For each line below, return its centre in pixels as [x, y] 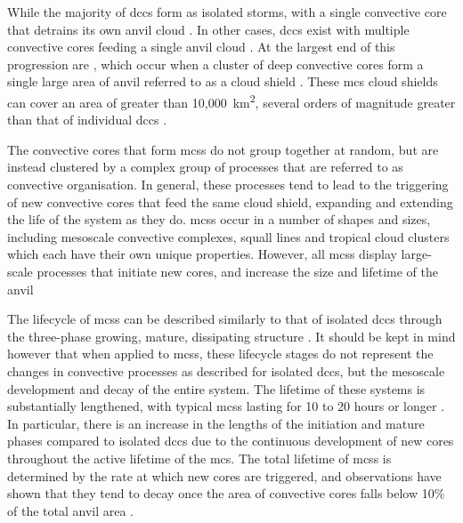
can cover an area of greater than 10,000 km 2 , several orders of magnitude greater [231, 101]
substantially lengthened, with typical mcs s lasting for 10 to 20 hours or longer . [226, 406]
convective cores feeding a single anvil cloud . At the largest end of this [201, 47]
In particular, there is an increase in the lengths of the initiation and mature [216, 423]
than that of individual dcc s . [87, 120]
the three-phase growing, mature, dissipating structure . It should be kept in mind [231, 336]
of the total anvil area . [71, 510]
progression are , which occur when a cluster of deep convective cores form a [215, 64]
